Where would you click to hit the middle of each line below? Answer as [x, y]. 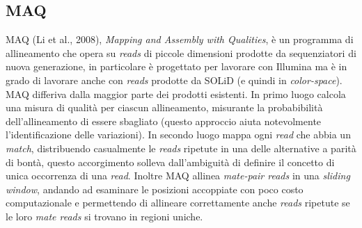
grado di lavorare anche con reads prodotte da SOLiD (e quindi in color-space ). [174, 80]
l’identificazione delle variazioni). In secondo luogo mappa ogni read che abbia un [178, 135]
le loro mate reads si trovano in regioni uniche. [104, 216]
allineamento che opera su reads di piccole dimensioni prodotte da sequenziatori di [181, 52]
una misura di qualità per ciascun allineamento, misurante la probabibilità [164, 107]
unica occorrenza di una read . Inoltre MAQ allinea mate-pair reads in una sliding [178, 176]
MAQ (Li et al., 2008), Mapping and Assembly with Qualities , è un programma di [180, 39]
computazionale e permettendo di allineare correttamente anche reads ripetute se [178, 203]
